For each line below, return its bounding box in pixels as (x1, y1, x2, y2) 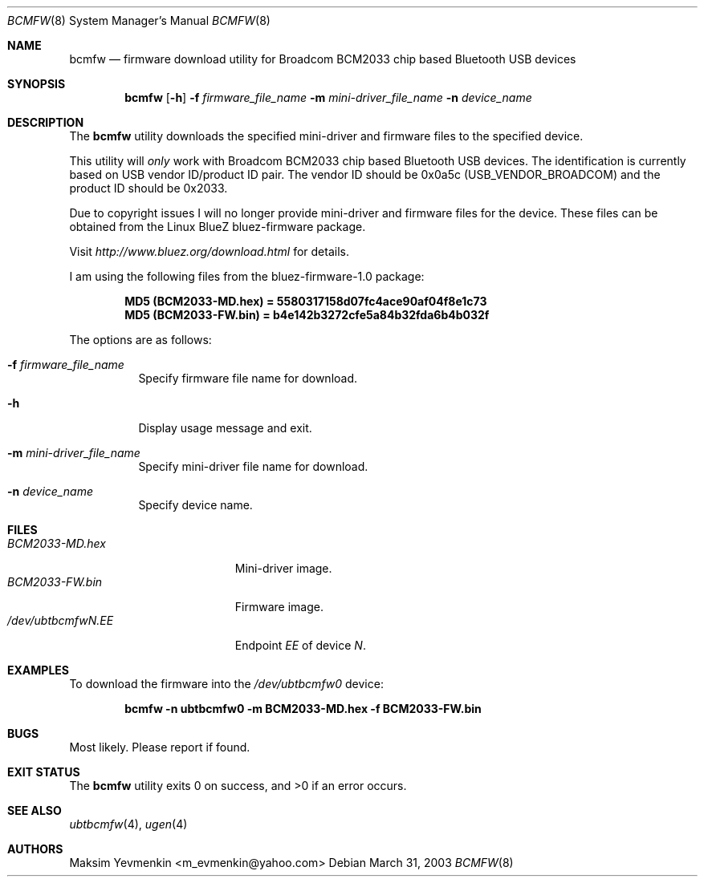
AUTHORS (7, 842, 63, 856)
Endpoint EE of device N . (234, 638, 366, 652)
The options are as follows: (69, 333, 212, 346)
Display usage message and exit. (138, 421, 312, 435)
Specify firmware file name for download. (138, 371, 358, 385)
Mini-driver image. (234, 561, 332, 575)
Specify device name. (138, 498, 253, 512)
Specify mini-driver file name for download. (138, 460, 368, 473)
